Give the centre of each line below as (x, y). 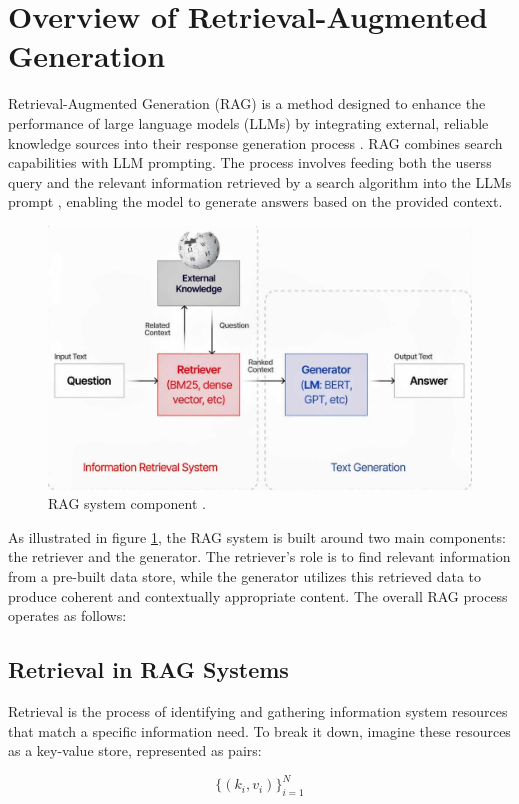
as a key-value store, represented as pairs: (135, 750)
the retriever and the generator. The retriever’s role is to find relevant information (259, 556)
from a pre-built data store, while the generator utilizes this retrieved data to (245, 576)
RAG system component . (127, 503)
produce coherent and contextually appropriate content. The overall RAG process (258, 595)
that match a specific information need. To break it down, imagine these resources (259, 730)
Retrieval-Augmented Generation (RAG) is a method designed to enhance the (247, 103)
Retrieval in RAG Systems (148, 669)
